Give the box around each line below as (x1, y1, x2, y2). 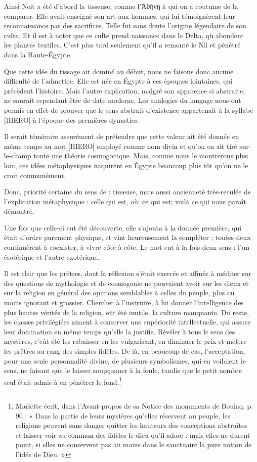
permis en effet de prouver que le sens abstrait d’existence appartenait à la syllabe (4, 104, 253, 115)
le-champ (4, 150, 31, 161)
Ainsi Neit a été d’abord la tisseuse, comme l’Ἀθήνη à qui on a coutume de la (4, 1, 238, 11)
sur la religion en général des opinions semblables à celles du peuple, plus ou (4, 287, 235, 298)
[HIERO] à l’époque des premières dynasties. (4, 114, 139, 125)
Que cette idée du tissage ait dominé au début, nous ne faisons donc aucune (4, 66, 234, 76)
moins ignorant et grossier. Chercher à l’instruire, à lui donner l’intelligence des (4, 297, 244, 308)
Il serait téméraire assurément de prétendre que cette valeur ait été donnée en (4, 131, 239, 141)
